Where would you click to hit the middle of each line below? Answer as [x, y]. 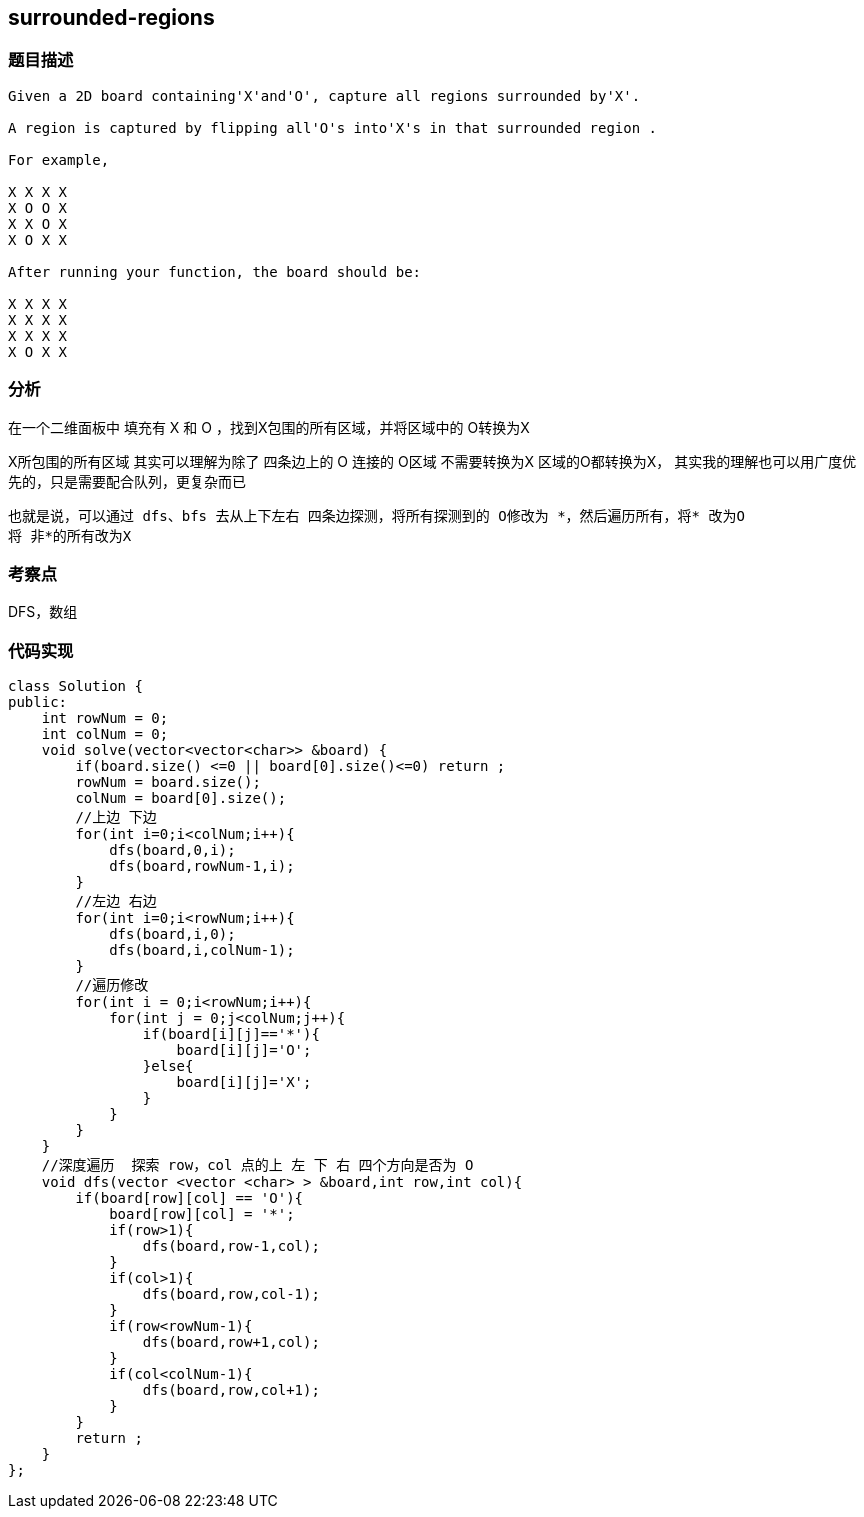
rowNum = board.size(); [168, 782]
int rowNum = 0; [105, 718]
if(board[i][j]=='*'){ [231, 1034]
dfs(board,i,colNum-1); [202, 950]
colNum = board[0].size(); [181, 798]
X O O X [38, 207]
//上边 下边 [116, 817]
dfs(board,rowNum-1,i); [202, 866]
